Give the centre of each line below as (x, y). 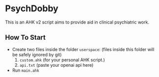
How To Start (25, 38)
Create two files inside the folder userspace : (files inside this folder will (83, 49)
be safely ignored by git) (37, 54)
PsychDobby (32, 9)
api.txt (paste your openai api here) (56, 65)
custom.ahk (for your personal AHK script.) (62, 60)
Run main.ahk (26, 70)
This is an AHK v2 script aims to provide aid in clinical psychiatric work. (77, 22)
